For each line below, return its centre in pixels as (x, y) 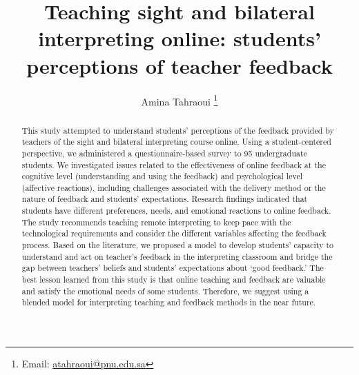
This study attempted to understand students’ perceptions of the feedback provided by (178, 130)
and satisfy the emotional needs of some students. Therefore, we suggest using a (165, 291)
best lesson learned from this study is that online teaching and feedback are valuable (174, 280)
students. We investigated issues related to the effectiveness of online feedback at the (174, 164)
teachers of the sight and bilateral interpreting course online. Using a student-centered (176, 142)
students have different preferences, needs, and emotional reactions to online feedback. (176, 211)
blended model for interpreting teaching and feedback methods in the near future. (169, 302)
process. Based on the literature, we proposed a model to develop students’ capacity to (177, 245)
